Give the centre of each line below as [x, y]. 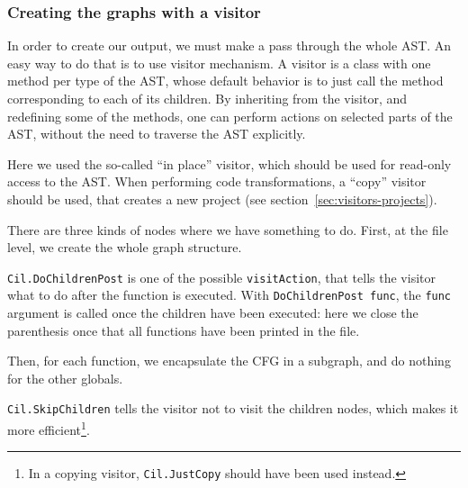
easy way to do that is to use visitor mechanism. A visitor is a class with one [219, 63]
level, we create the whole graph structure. [125, 247]
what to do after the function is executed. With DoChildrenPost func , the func [229, 295]
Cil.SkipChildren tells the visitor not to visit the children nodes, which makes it [233, 408]
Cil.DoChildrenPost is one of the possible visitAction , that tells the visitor [221, 277]
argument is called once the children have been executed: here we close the [213, 313]
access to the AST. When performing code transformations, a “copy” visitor [217, 181]
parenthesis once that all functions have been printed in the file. [184, 330]
